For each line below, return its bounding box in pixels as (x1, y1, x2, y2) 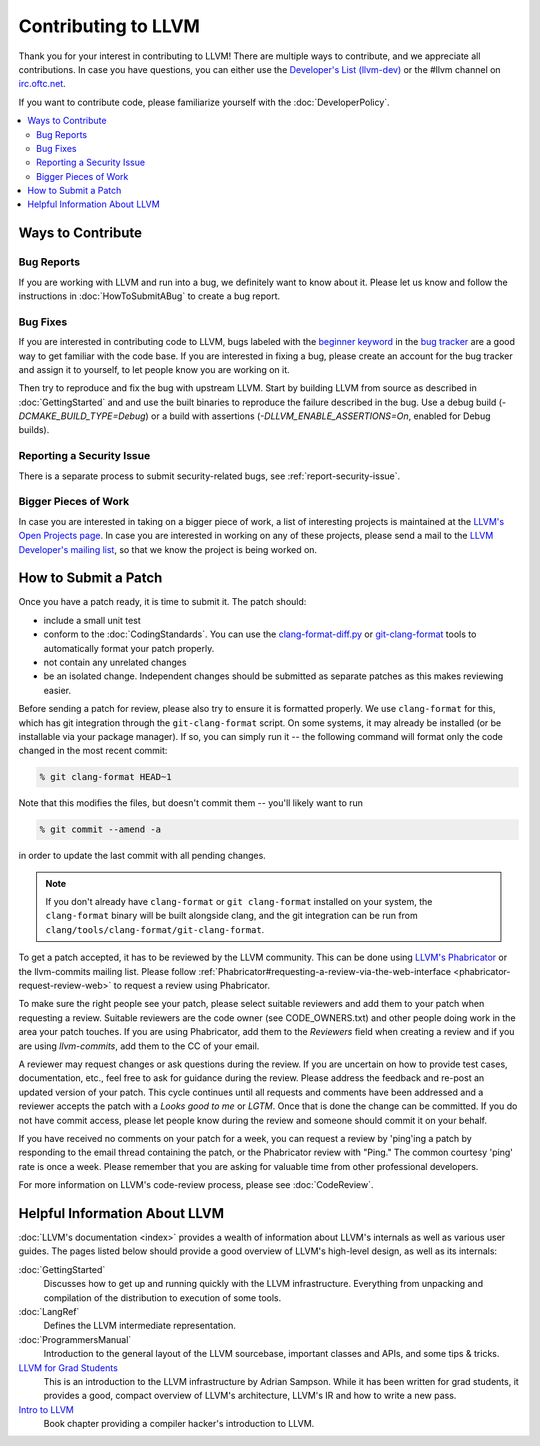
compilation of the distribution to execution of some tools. (43, 1291, 282, 1304)
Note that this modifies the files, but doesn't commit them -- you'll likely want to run (18, 797, 364, 809)
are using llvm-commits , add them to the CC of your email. (18, 1040, 260, 1052)
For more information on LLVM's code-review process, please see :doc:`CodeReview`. (18, 1179, 374, 1191)
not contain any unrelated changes (43, 656, 187, 669)
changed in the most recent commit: (18, 745, 168, 757)
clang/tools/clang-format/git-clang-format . (45, 923, 265, 935)
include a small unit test (43, 614, 142, 626)
